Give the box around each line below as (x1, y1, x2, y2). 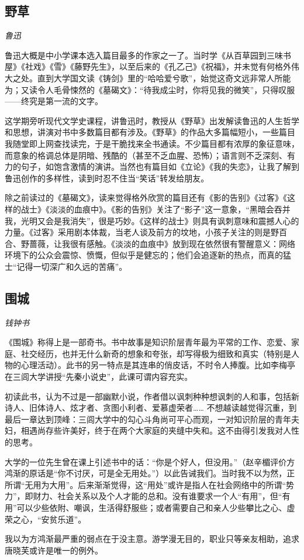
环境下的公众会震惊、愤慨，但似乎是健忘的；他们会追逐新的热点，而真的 (5, 249, 283, 261)
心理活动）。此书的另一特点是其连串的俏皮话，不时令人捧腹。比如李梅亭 (20, 359, 295, 371)
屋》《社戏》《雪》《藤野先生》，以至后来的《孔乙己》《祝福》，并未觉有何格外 (5, 60, 291, 73)
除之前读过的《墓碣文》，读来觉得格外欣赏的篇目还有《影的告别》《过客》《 (5, 191, 287, 204)
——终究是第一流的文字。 (5, 95, 103, 107)
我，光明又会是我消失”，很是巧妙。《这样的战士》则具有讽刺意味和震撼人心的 (5, 214, 299, 226)
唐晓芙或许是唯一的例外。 (5, 544, 103, 556)
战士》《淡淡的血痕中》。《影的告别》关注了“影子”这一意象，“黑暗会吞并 (20, 202, 291, 215)
